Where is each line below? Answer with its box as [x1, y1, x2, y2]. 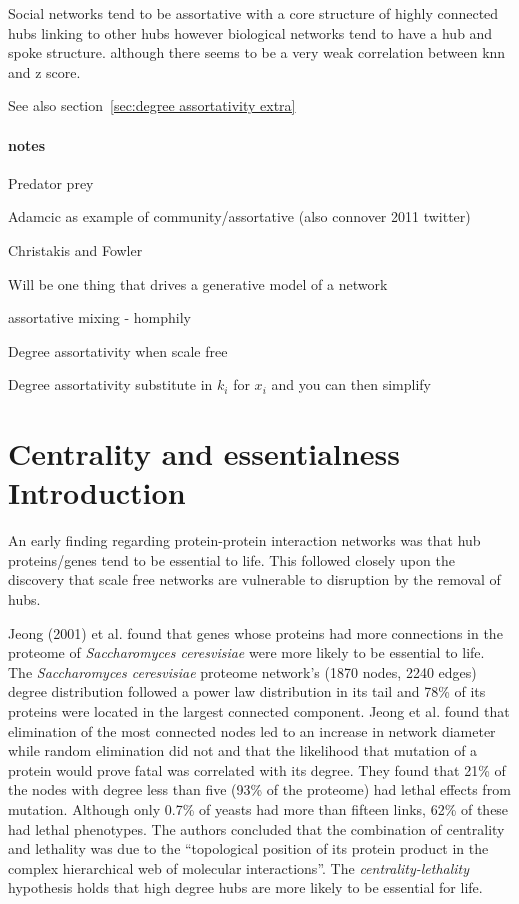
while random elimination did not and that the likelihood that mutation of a [8, 740, 478, 761]
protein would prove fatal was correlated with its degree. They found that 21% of [8, 759, 506, 780]
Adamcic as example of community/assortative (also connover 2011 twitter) [8, 206, 471, 227]
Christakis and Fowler [8, 239, 143, 260]
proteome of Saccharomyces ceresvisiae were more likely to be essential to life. [8, 642, 485, 663]
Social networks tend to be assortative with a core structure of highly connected [8, 3, 499, 23]
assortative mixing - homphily [8, 307, 191, 328]
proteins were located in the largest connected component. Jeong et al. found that [8, 700, 510, 721]
